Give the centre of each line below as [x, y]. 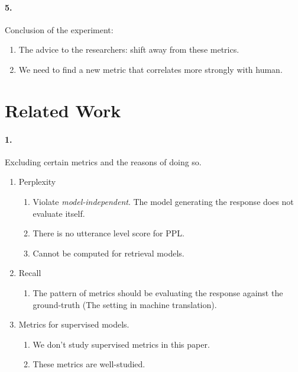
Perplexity [37, 182]
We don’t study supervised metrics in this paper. [121, 344]
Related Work [63, 110]
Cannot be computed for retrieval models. [108, 253]
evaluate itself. [59, 213]
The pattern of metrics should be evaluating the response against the [158, 292]
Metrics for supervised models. [74, 324]
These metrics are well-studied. [89, 364]
